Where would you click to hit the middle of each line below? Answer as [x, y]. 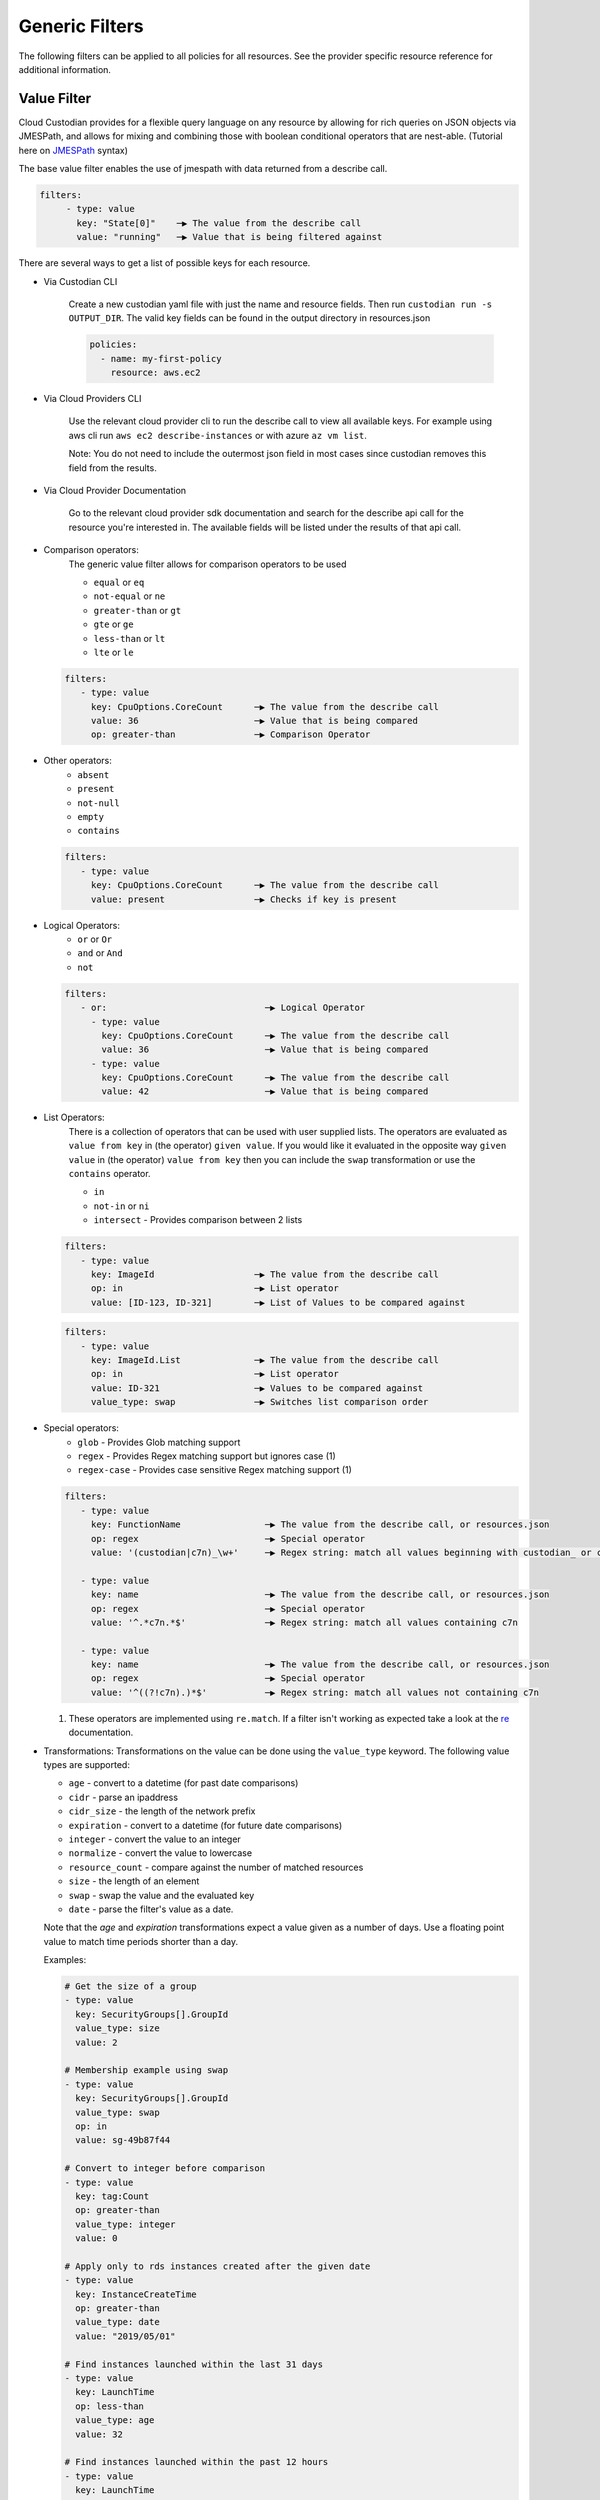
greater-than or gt [137, 610]
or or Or [95, 939]
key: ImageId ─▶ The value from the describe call [265, 1274]
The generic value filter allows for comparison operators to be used [207, 564]
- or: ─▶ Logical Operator [223, 1008]
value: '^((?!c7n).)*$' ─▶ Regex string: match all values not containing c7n [315, 1692]
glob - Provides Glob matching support [159, 1442]
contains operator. [109, 1173]
